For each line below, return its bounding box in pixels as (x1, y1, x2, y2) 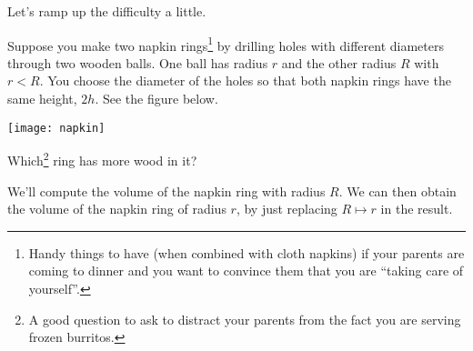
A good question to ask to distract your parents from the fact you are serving (28, 309, 461, 328)
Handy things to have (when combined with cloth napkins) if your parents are (28, 243, 465, 262)
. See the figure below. (95, 89, 218, 108)
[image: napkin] (7, 121, 106, 135)
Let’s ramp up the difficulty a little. (7, 2, 206, 20)
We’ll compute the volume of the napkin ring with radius (7, 181, 326, 200)
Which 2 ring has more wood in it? (7, 148, 197, 169)
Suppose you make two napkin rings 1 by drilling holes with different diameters (7, 33, 445, 55)
